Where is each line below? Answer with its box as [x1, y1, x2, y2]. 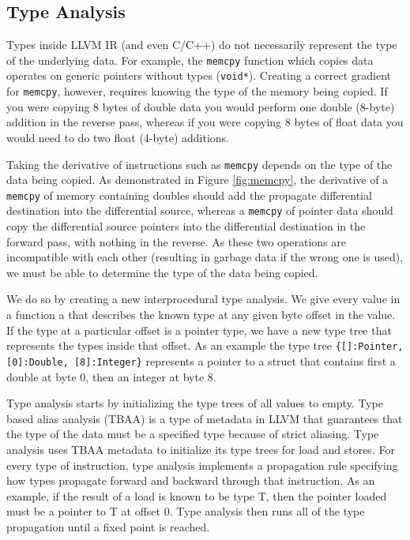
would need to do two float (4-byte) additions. [6, 129, 230, 145]
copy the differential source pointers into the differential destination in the [6, 218, 366, 234]
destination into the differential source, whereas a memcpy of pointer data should [6, 202, 393, 219]
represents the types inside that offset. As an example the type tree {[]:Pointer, [6, 337, 404, 354]
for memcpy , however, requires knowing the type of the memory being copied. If [6, 83, 388, 99]
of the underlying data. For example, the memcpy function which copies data [6, 51, 374, 68]
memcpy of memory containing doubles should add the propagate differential [6, 186, 372, 203]
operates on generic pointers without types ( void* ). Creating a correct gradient [6, 67, 392, 84]
